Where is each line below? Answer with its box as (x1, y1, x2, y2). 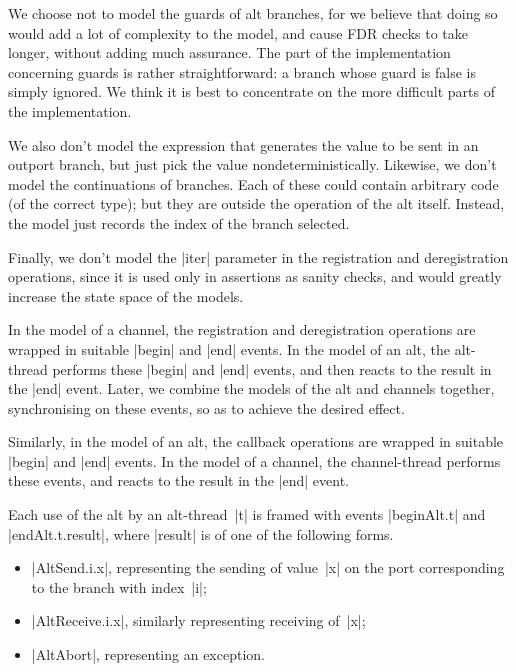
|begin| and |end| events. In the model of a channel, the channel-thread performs (8, 450, 501, 471)
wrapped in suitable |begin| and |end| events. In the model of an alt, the (8, 338, 451, 359)
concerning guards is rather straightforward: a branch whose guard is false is (8, 61, 476, 82)
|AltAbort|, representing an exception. (31, 644, 265, 665)
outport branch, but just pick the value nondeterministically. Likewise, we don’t (8, 154, 497, 175)
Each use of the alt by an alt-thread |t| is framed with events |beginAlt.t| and (8, 504, 486, 525)
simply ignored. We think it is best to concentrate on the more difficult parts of (8, 81, 495, 102)
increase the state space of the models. (8, 285, 244, 306)
